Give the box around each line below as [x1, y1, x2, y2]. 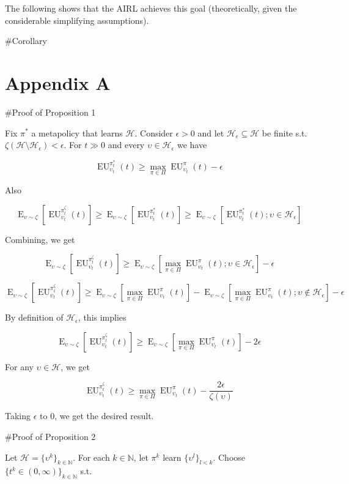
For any [5, 360, 34, 373]
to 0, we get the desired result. [40, 409, 154, 422]
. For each [73, 450, 110, 463]
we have [177, 138, 207, 151]
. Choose [213, 450, 246, 463]
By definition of [5, 311, 64, 324]
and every [108, 138, 145, 151]
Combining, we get [5, 233, 75, 245]
